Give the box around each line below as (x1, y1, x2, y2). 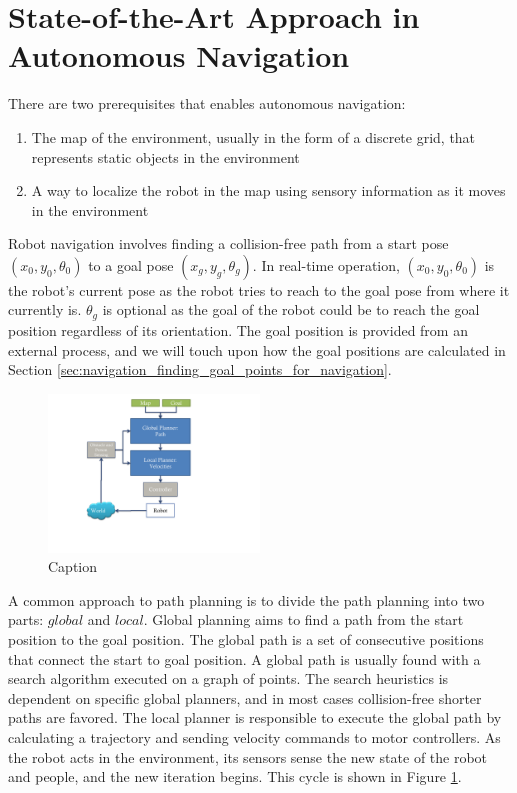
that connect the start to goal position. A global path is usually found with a (8, 648, 481, 669)
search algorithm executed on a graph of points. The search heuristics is (8, 668, 449, 689)
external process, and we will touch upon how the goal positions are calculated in (8, 339, 506, 360)
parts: (8, 609, 44, 630)
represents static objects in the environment (31, 146, 300, 167)
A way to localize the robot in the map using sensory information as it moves (31, 180, 506, 201)
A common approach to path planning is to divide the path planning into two (8, 589, 485, 610)
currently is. (8, 299, 82, 320)
